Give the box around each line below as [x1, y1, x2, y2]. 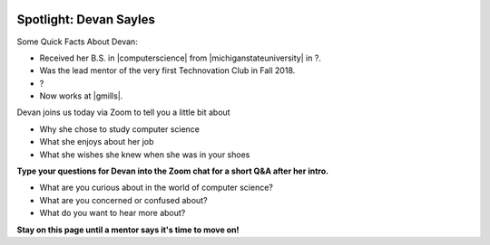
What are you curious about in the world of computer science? [39, 182, 274, 193]
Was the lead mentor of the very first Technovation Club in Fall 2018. [39, 65, 296, 76]
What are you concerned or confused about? [39, 194, 208, 205]
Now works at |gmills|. [39, 90, 123, 101]
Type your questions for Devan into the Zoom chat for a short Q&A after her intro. [16, 165, 329, 176]
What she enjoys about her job [39, 137, 154, 147]
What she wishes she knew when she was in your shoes [39, 149, 250, 160]
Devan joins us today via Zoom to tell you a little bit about [16, 107, 230, 118]
